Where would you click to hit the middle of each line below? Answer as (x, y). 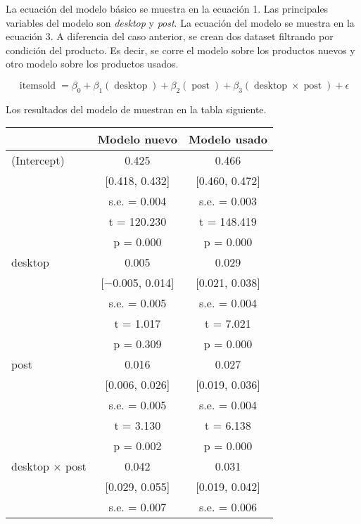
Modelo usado (228, 139)
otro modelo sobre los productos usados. (92, 64)
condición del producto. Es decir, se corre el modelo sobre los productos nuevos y (180, 50)
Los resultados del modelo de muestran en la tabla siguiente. (136, 109)
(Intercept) (38, 160)
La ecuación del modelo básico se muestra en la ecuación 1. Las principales (167, 8)
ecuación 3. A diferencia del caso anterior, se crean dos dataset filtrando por (170, 36)
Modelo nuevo (137, 139)
